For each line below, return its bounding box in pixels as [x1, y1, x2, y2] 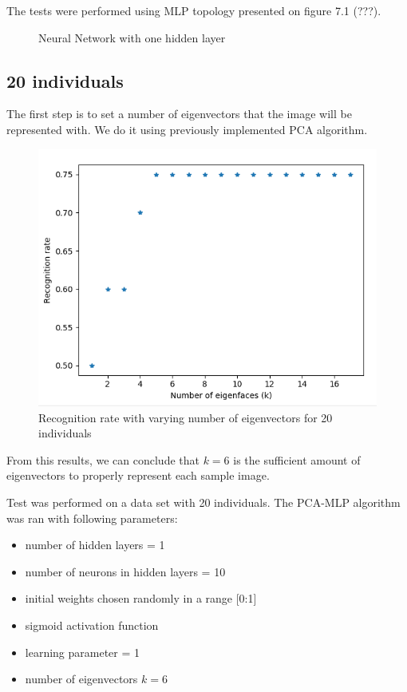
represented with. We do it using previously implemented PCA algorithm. [6, 121, 368, 137]
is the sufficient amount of [233, 451, 361, 468]
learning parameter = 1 [25, 643, 140, 660]
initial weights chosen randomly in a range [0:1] [25, 590, 257, 607]
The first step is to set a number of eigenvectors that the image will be [6, 105, 352, 122]
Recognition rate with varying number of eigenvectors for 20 [38, 409, 333, 425]
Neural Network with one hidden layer [38, 29, 226, 45]
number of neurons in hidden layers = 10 [25, 563, 226, 579]
